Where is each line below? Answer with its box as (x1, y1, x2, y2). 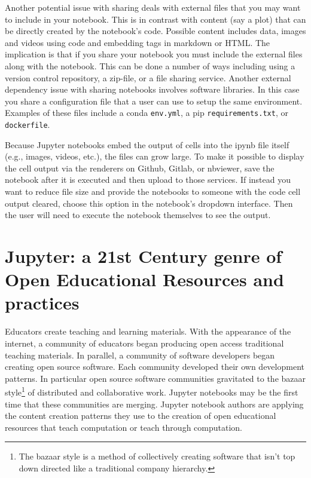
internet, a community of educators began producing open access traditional (5, 336, 284, 349)
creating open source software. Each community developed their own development (5, 360, 304, 373)
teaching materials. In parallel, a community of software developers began (5, 348, 275, 361)
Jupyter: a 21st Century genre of (5, 244, 282, 268)
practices (5, 290, 80, 315)
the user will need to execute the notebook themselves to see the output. (5, 209, 271, 221)
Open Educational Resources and (5, 267, 284, 292)
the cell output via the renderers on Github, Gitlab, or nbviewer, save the (5, 161, 275, 174)
